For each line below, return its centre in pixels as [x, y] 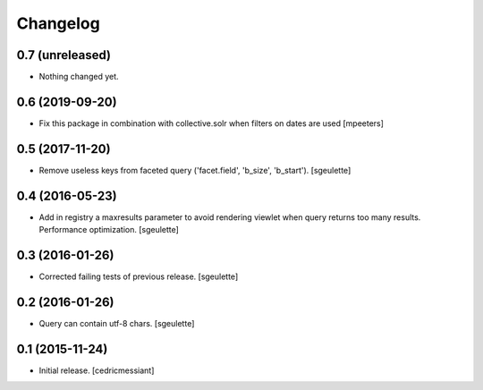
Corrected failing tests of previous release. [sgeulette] [139, 276]
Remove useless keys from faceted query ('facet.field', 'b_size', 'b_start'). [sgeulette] [195, 170]
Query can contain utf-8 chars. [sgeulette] [117, 323]
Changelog [58, 23]
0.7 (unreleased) [64, 55]
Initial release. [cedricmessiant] [97, 370]
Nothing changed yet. [79, 77]
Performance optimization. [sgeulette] [109, 230]
